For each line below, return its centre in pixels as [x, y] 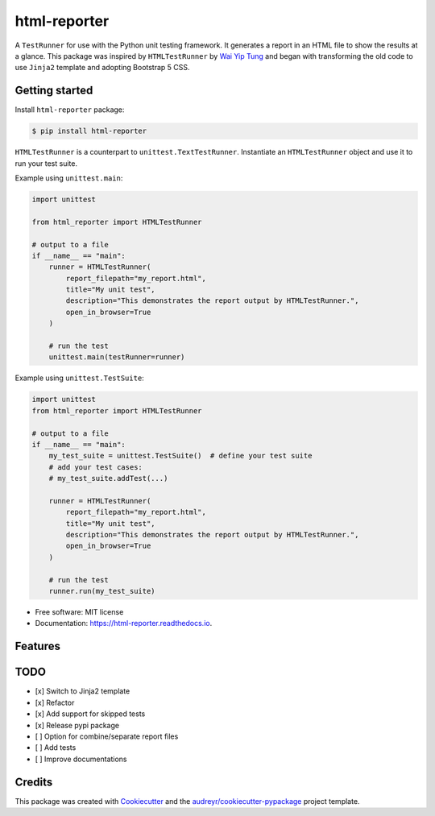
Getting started [54, 91]
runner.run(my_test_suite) [102, 591]
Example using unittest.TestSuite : [79, 378]
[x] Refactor [55, 702]
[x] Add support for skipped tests [90, 714]
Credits [34, 782]
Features [37, 646]
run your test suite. [46, 163]
